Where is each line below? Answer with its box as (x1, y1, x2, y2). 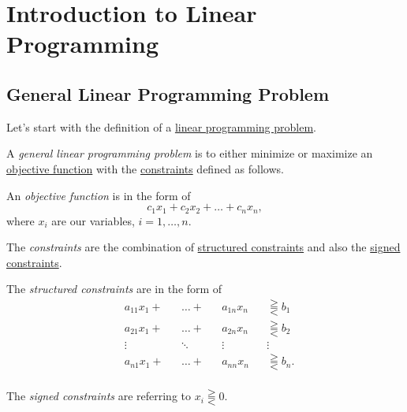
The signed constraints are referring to (6, 388, 192, 404)
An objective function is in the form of (6, 187, 191, 203)
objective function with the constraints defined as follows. (6, 160, 284, 176)
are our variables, (51, 212, 135, 228)
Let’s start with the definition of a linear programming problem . (6, 118, 316, 135)
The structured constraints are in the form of (6, 280, 222, 297)
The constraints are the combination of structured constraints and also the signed (6, 239, 401, 255)
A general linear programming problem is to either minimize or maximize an (6, 145, 373, 161)
